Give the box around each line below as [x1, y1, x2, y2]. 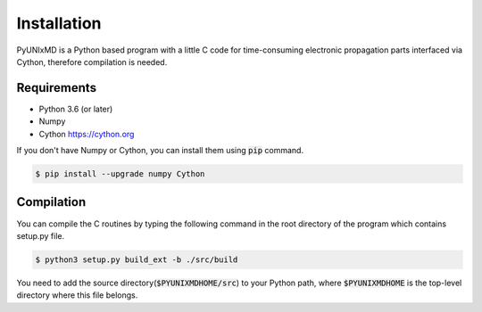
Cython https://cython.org [38, 128, 135, 139]
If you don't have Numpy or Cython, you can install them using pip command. [16, 145, 303, 156]
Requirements [16, 80, 97, 95]
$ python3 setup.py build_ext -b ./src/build [35, 254, 238, 265]
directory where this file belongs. [16, 290, 138, 300]
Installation [16, 13, 102, 33]
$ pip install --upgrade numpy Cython [35, 169, 205, 178]
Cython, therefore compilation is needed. [16, 56, 168, 67]
